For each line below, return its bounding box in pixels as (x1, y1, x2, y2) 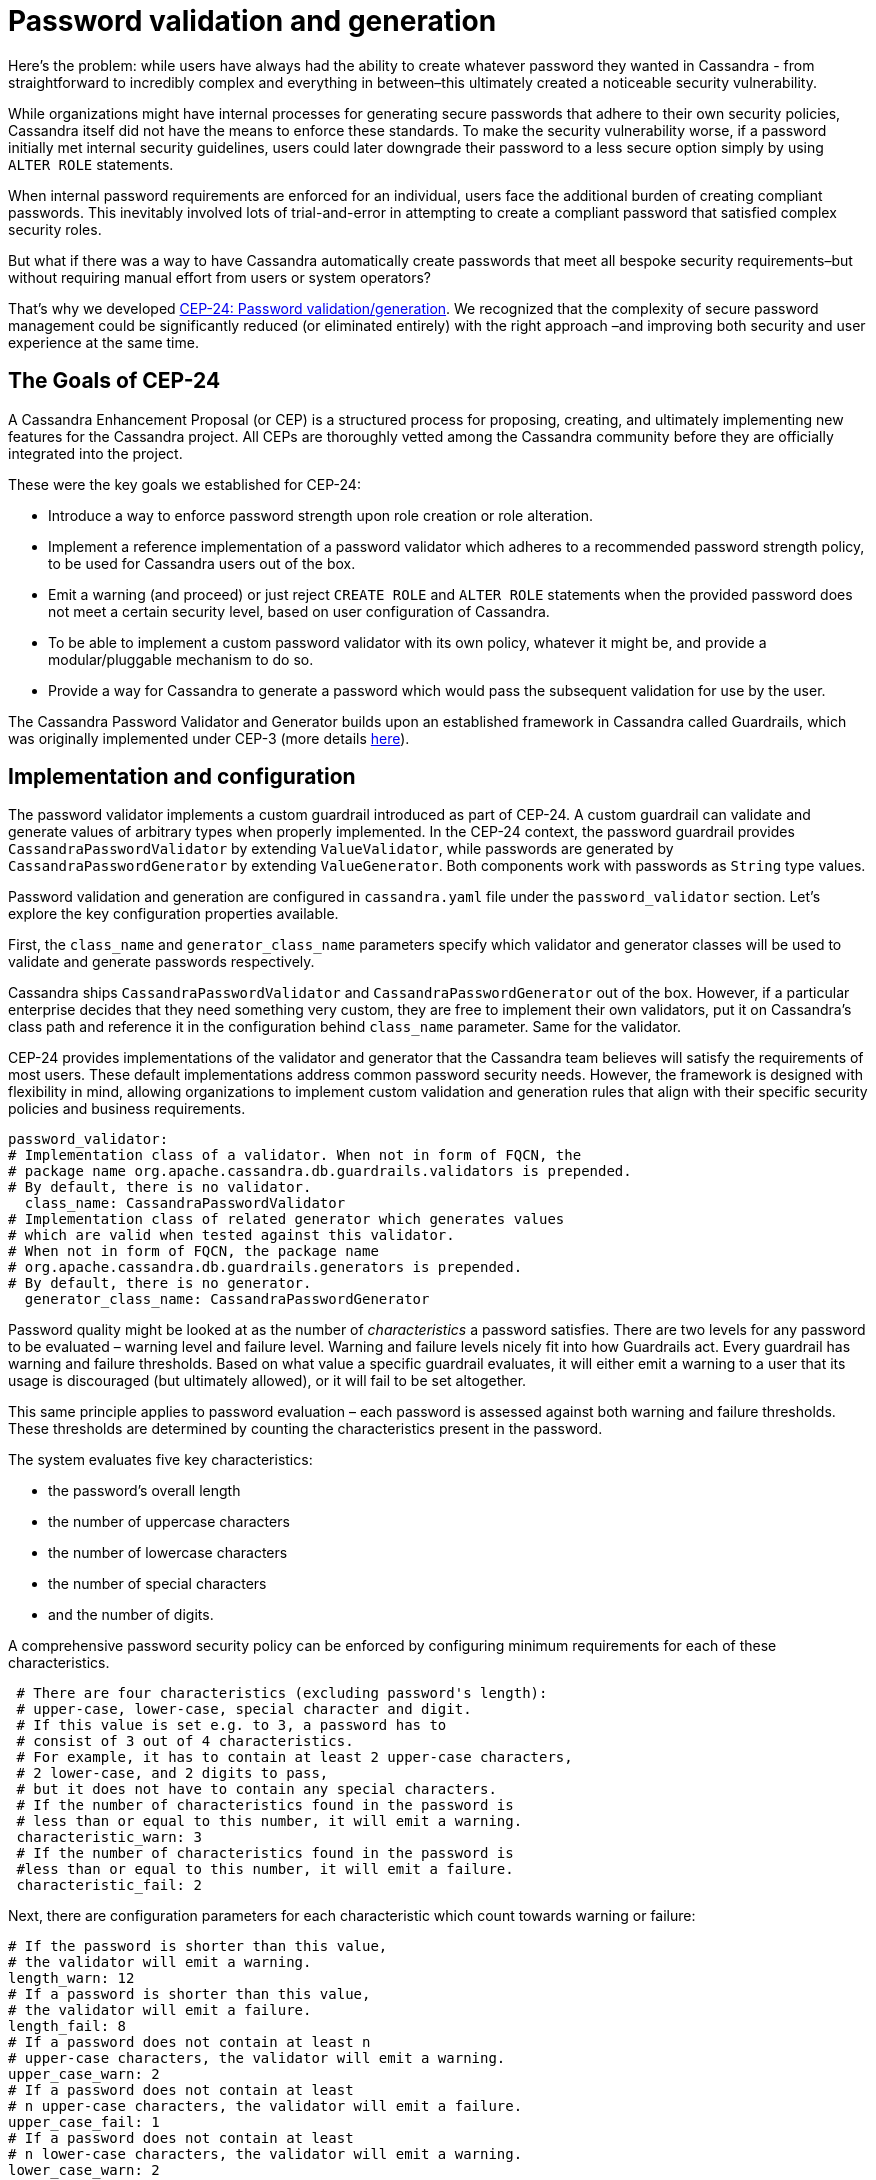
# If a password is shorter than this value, (8, 1986, 371, 2003)
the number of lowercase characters (48, 1544, 288, 1562)
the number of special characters (48, 1575, 267, 1593)
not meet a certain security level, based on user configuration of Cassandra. (48, 602, 550, 620)
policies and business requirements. (8, 1100, 246, 1118)
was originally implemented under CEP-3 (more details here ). (8, 729, 410, 747)
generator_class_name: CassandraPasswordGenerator (24, 1291, 430, 1308)
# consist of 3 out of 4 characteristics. (16, 1733, 354, 1750)
